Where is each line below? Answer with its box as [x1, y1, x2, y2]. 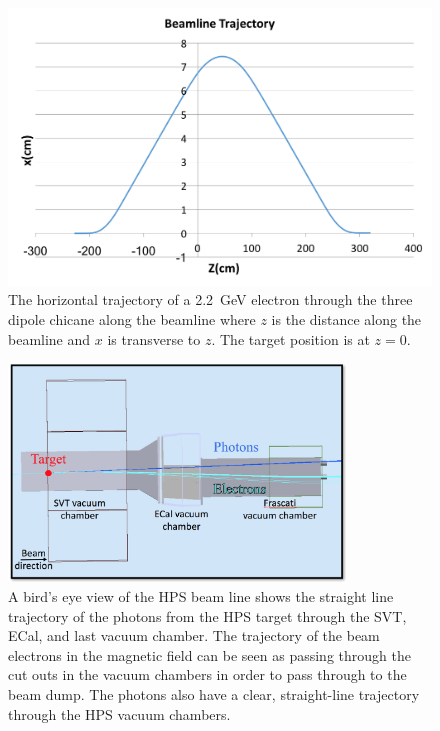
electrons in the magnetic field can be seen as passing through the [8, 644, 411, 665]
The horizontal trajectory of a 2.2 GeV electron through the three [8, 289, 413, 310]
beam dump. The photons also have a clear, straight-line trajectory [8, 683, 420, 704]
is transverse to [107, 328, 201, 349]
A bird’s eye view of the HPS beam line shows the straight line [8, 585, 394, 606]
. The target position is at [211, 328, 370, 349]
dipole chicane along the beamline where [8, 309, 256, 330]
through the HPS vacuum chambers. [8, 703, 231, 724]
